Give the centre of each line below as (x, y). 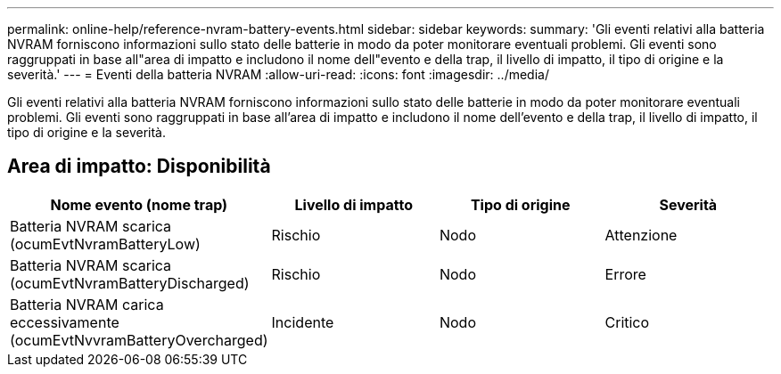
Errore (625, 274)
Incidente (303, 322)
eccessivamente (65, 322)
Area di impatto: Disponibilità (139, 167)
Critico (627, 322)
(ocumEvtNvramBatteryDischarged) (130, 283)
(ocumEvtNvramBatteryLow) (105, 244)
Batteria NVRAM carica (87, 304)
